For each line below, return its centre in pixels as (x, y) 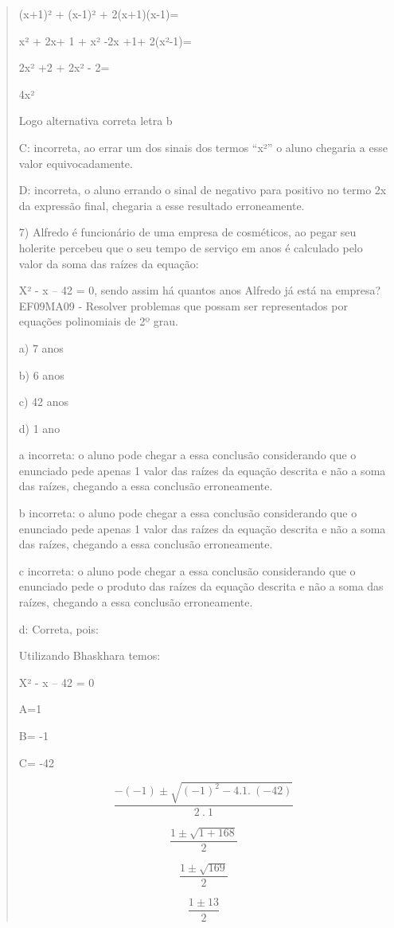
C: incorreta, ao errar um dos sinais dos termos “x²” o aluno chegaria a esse (203, 147)
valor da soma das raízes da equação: (109, 263)
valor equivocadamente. (76, 163)
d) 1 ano (39, 428)
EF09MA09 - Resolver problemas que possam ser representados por (183, 305)
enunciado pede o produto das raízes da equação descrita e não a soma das (201, 586)
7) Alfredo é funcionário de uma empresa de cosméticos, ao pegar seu (187, 232)
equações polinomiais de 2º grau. (98, 321)
